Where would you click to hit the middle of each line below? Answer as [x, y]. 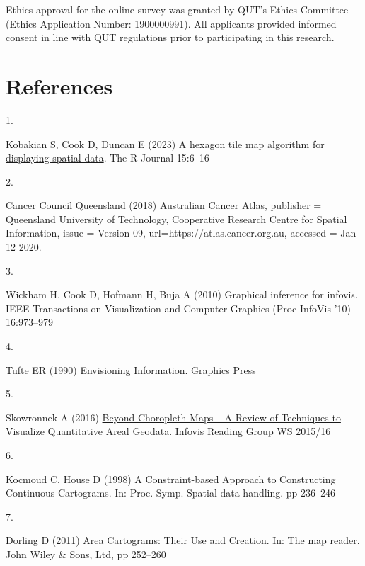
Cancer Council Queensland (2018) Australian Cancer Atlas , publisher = [164, 205]
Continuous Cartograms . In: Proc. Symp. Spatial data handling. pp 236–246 [171, 493]
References [59, 85]
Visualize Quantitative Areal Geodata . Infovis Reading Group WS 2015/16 [168, 431]
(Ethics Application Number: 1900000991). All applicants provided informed [171, 23]
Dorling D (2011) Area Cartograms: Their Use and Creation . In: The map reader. [183, 540]
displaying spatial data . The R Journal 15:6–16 [108, 158]
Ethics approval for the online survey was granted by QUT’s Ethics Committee [177, 9]
